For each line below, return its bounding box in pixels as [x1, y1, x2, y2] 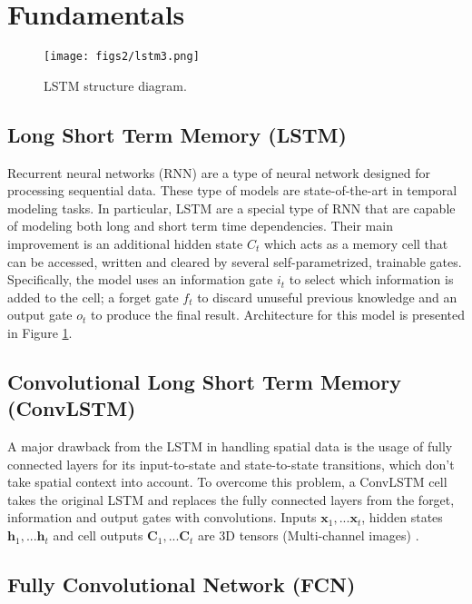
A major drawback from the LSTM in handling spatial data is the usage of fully [7, 437, 453, 456]
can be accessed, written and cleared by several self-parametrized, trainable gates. [7, 252, 462, 271]
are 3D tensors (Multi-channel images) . [197, 526, 419, 545]
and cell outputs [53, 526, 143, 545]
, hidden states [361, 508, 443, 527]
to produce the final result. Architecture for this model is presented [91, 305, 466, 324]
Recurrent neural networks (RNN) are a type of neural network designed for [7, 163, 430, 182]
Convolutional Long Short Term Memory [7, 367, 401, 395]
